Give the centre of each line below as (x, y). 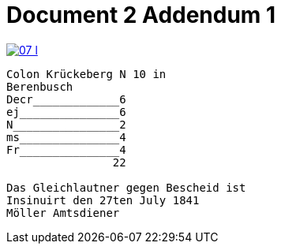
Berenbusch (40, 86)
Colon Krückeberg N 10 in (86, 74)
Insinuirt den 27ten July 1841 (103, 200)
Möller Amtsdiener (63, 213)
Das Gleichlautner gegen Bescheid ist (126, 187)
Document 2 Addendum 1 (141, 15)
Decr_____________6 (66, 99)
